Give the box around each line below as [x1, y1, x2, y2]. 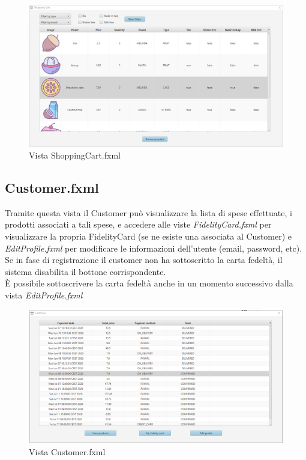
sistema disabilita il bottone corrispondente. [5, 265, 166, 277]
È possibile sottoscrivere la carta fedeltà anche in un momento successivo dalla [5, 277, 293, 289]
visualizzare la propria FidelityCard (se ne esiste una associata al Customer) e [5, 230, 292, 242]
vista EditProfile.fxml [5, 288, 83, 301]
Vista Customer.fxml [29, 445, 106, 458]
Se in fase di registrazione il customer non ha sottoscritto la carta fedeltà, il [5, 253, 283, 266]
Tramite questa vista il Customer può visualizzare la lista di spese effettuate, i [5, 206, 292, 219]
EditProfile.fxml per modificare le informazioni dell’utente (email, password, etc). [5, 241, 302, 254]
